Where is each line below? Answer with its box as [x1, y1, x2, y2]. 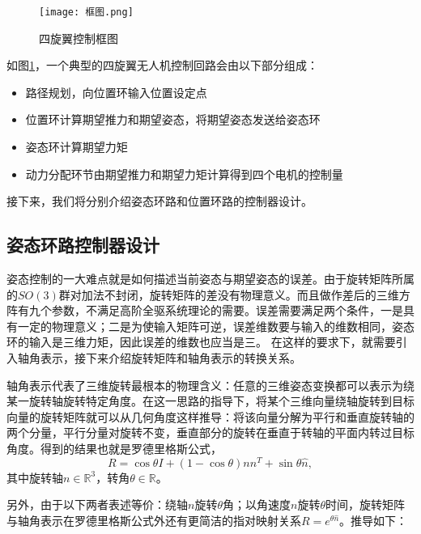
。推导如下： [339, 511, 408, 528]
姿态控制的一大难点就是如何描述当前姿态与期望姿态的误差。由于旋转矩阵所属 [6, 270, 415, 287]
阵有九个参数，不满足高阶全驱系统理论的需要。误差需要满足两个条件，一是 [6, 302, 403, 319]
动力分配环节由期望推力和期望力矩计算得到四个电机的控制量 [25, 165, 343, 182]
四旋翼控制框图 [39, 29, 118, 46]
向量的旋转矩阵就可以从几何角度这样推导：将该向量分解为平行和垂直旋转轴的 [6, 408, 415, 425]
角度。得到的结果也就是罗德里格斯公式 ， [6, 439, 222, 456]
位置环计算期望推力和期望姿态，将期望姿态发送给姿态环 [25, 111, 321, 128]
